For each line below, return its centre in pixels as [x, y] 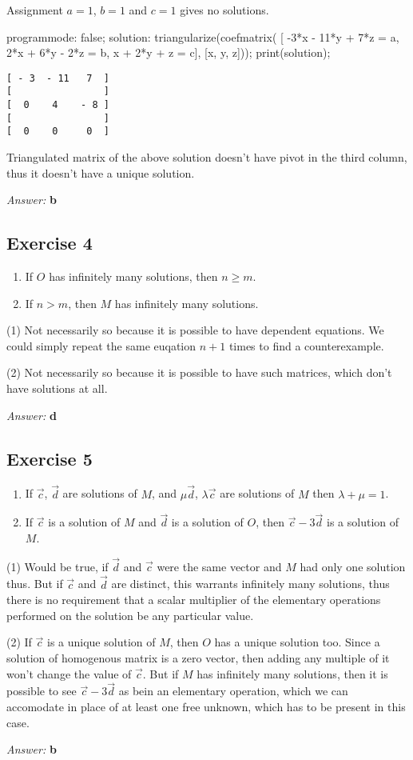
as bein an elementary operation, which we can [233, 691]
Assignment [35, 10]
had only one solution [353, 566]
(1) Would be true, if [58, 566]
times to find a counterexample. [306, 345]
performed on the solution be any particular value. [130, 615]
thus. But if [35, 584]
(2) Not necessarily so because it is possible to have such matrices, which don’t [199, 372]
